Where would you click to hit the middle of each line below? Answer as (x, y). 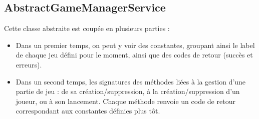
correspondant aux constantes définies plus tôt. (88, 111)
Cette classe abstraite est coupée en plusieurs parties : (87, 28)
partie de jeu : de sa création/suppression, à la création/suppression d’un (128, 91)
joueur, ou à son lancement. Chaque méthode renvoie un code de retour (125, 101)
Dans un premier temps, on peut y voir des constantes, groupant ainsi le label (135, 45)
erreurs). (29, 64)
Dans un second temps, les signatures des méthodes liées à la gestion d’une (131, 81)
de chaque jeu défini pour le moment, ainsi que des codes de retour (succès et (134, 55)
